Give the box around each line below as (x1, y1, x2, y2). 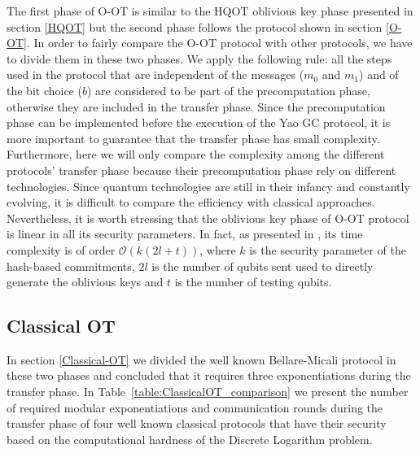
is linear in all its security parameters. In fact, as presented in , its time (7, 225, 363, 242)
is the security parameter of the (249, 241, 406, 258)
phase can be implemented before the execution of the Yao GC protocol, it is (7, 114, 391, 131)
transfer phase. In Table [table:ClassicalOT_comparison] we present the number (7, 383, 409, 400)
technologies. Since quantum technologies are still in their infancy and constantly (7, 177, 410, 194)
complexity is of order (7, 241, 116, 258)
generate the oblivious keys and (7, 273, 164, 290)
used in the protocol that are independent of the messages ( (7, 66, 304, 83)
